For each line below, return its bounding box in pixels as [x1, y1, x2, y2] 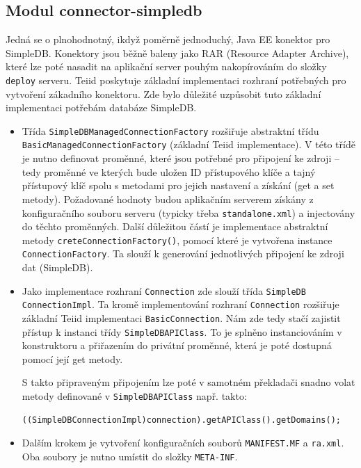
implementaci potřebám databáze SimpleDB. [6, 100, 197, 115]
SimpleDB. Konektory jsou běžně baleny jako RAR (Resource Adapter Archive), [6, 45, 349, 60]
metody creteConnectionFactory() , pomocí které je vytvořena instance [22, 232, 332, 247]
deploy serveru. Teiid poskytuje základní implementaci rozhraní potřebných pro [6, 72, 346, 87]
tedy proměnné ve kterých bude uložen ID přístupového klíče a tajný [22, 164, 316, 179]
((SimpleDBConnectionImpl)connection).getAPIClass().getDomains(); [22, 414, 341, 425]
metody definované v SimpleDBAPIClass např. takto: [22, 389, 247, 403]
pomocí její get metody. [22, 351, 123, 366]
